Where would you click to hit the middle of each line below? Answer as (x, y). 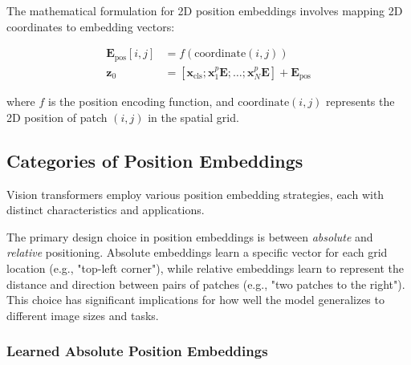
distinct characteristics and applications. (106, 210)
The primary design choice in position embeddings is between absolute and (190, 236)
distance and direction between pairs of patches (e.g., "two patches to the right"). (206, 284)
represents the (360, 101)
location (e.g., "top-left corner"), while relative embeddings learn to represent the (205, 268)
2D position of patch (57, 117)
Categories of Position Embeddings (155, 160)
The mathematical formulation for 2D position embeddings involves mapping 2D (205, 10)
